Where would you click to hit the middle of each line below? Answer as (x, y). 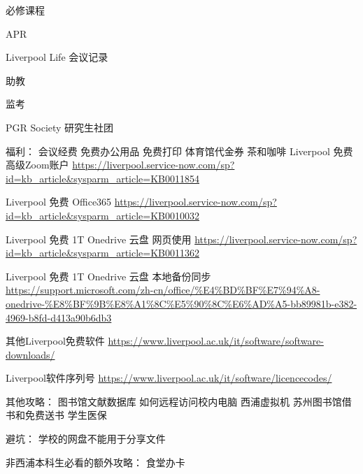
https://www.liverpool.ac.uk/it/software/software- (216, 341)
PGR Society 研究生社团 (60, 127)
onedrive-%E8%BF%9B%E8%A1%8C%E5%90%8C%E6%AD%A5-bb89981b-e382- (181, 303)
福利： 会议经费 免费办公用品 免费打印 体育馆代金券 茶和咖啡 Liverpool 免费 (179, 151)
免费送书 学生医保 (66, 415)
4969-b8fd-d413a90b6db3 (59, 317)
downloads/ (30, 354)
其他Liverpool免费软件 (55, 341)
